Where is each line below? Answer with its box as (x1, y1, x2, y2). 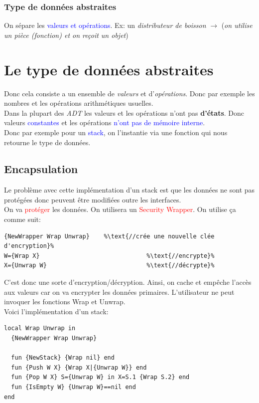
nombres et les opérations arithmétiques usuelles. (4, 98, 153, 108)
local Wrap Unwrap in (4, 325, 76, 332)
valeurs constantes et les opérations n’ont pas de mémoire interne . (4, 117, 205, 128)
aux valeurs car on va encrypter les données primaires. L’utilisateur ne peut (4, 286, 235, 297)
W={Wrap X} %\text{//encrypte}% (4, 252, 215, 259)
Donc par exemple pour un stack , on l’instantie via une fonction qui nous (4, 127, 228, 137)
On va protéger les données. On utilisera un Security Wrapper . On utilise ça (4, 204, 236, 214)
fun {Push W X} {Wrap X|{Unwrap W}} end (11, 364, 147, 371)
